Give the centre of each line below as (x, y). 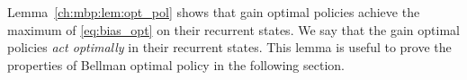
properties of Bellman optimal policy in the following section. (176, 64)
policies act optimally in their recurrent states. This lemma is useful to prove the (229, 47)
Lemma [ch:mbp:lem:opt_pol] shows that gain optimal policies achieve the (214, 12)
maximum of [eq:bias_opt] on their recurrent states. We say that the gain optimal (233, 29)
